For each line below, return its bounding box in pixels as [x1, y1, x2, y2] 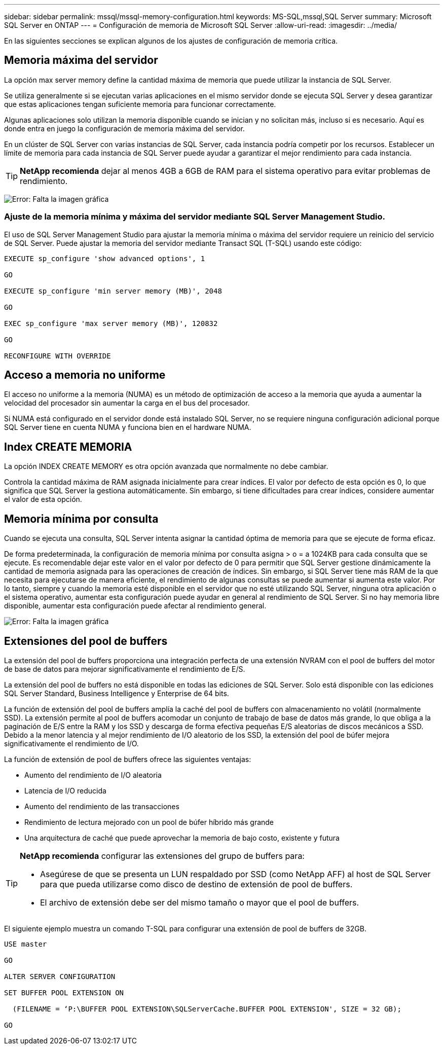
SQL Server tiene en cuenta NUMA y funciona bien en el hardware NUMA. [4, 423, 251, 432]
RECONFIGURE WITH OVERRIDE [4, 351, 111, 360]
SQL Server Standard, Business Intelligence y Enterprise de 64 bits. [4, 689, 229, 698]
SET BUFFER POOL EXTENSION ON [4, 988, 124, 997]
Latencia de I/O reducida [24, 786, 106, 795]
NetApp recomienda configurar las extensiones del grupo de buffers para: [20, 850, 305, 861]
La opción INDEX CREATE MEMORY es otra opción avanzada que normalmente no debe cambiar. [4, 462, 328, 471]
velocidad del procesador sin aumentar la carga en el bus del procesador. [4, 399, 250, 408]
